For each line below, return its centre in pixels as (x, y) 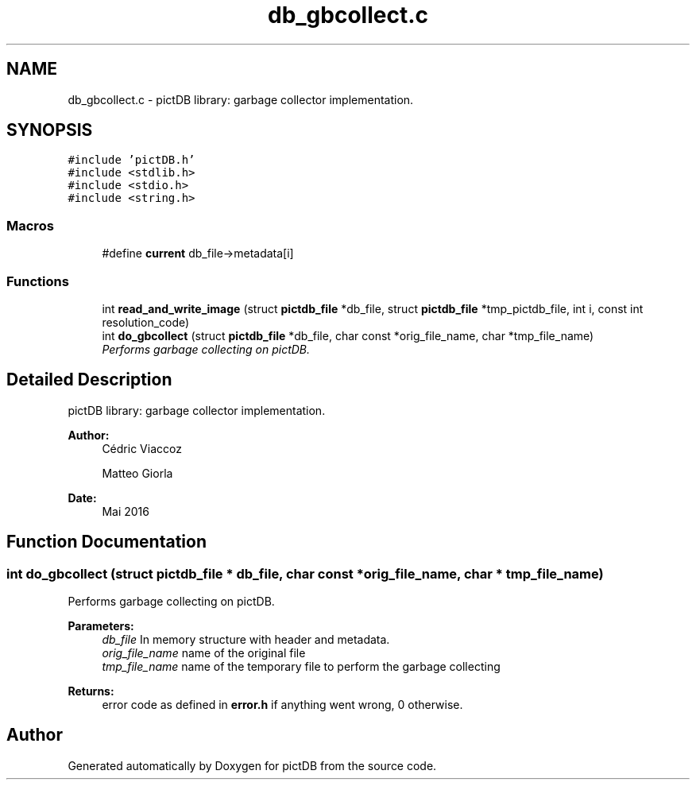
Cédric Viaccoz (142, 448)
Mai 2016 (126, 511)
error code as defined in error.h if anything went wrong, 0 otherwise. (282, 705)
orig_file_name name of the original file (204, 653)
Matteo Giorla (137, 473)
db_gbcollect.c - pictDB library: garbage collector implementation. (241, 99)
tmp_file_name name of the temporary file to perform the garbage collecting (301, 666)
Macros (30, 225)
